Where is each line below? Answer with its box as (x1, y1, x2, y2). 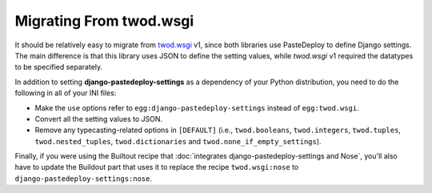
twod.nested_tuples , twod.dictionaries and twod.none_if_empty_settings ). (34, 136, 322, 146)
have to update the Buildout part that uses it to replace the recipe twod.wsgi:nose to (14, 163, 299, 172)
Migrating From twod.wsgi (14, 12, 194, 30)
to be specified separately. (14, 62, 103, 72)
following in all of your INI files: (14, 88, 117, 98)
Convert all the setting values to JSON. (34, 114, 163, 123)
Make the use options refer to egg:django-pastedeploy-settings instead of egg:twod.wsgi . (34, 103, 359, 112)
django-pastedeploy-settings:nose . (14, 173, 152, 183)
